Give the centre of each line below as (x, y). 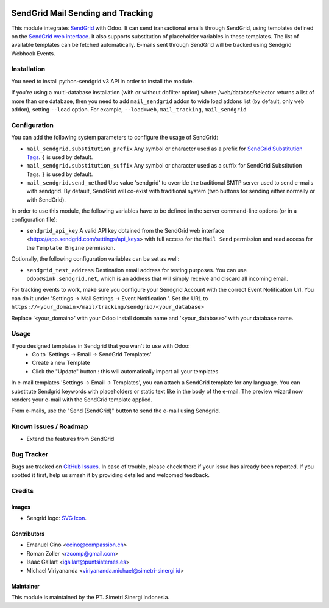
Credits (22, 490)
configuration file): (34, 219)
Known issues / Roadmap (50, 426)
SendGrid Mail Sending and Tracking (82, 13)
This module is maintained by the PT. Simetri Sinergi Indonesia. (90, 598)
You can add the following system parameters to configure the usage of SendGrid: (115, 138)
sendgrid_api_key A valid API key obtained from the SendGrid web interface (126, 231)
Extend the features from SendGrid (70, 439)
